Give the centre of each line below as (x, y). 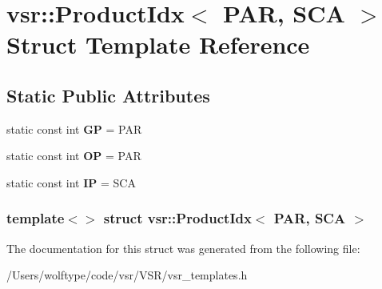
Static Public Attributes (108, 95)
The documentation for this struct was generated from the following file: (183, 248)
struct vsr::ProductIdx (177, 218)
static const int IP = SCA (71, 182)
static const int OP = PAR (74, 156)
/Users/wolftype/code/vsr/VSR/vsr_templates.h (127, 275)
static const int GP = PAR (74, 128)
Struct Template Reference (158, 44)
